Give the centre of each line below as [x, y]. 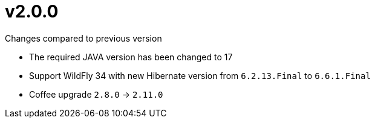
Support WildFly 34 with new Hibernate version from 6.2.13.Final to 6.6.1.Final [200, 75]
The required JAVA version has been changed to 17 [131, 57]
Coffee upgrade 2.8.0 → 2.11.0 [96, 94]
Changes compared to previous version [83, 38]
